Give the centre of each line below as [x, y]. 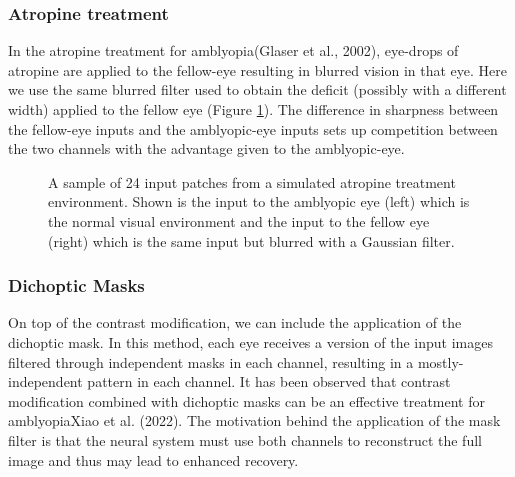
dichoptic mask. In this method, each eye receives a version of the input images [250, 341]
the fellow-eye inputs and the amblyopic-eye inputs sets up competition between [253, 128]
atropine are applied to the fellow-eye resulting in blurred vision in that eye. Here [257, 69]
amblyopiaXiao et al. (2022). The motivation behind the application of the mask [254, 420]
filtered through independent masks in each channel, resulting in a [211, 361]
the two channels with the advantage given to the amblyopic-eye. [206, 148]
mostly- [440, 361]
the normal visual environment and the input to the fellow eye [239, 220]
